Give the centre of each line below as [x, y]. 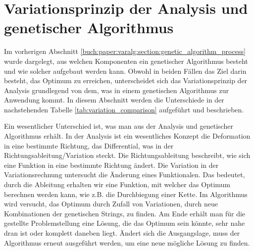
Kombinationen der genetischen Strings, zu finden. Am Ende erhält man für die [125, 213]
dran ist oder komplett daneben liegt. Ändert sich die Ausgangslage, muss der [122, 233]
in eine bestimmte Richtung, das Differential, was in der [89, 145]
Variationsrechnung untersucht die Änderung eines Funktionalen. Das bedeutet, [125, 175]
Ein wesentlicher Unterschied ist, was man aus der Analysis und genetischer [119, 126]
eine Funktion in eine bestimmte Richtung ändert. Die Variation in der [111, 165]
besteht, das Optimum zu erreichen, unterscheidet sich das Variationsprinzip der [126, 80]
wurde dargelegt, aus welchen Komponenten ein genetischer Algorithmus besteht [126, 61]
